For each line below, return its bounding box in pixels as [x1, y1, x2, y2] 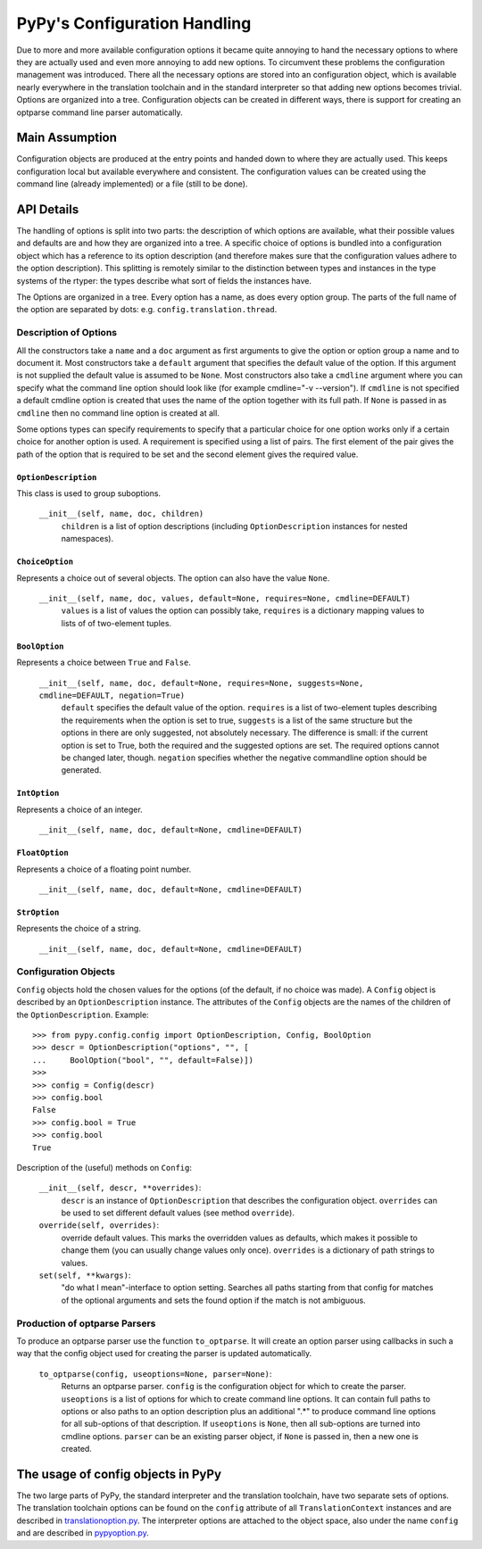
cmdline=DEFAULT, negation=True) [38, 691, 186, 700]
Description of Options [16, 327, 118, 339]
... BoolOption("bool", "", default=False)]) [32, 1055, 254, 1065]
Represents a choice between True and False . [16, 657, 192, 668]
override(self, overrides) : [38, 1220, 160, 1230]
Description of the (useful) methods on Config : [16, 1162, 192, 1172]
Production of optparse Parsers [16, 1317, 156, 1329]
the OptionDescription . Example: [16, 1009, 149, 1020]
